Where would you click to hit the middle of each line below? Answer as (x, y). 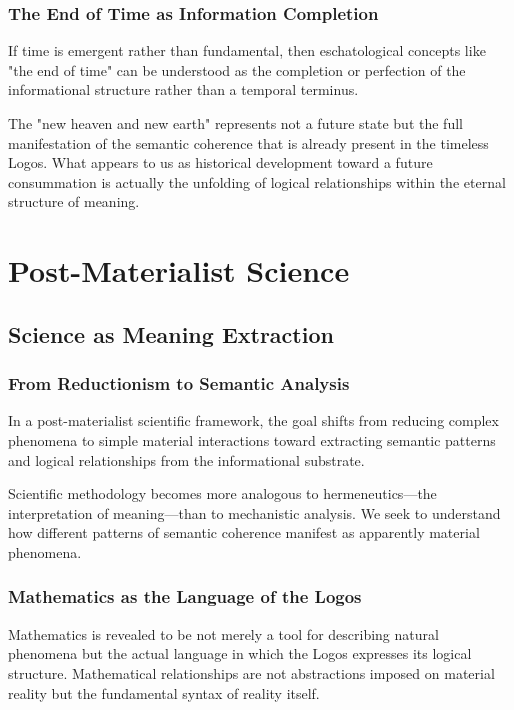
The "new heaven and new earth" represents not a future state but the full (235, 123)
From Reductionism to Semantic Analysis (179, 383)
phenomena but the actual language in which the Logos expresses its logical (240, 653)
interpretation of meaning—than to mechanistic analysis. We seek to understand (254, 512)
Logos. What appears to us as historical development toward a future (220, 162)
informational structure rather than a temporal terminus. (183, 89)
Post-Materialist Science (179, 270)
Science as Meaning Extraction (171, 333)
